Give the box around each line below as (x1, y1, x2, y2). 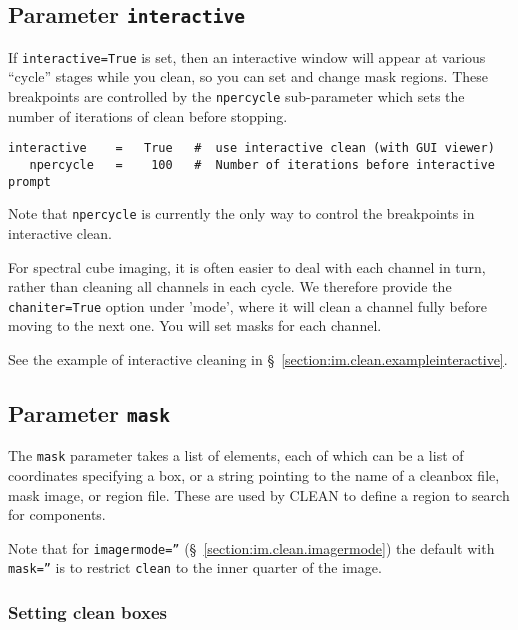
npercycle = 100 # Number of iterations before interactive (29, 157, 495, 172)
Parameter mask (8, 397, 170, 428)
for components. (8, 504, 106, 525)
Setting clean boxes (8, 599, 167, 624)
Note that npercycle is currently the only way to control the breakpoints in (8, 203, 475, 224)
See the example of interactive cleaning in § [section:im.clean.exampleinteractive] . (8, 348, 508, 369)
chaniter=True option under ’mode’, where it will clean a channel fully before (8, 295, 488, 316)
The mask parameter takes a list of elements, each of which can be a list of (8, 445, 464, 466)
